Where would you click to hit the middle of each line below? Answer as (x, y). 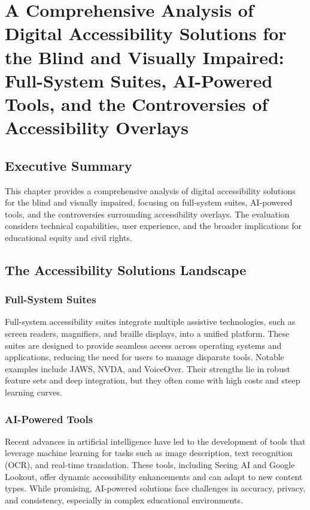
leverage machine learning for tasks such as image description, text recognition (149, 453)
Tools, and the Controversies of (136, 103)
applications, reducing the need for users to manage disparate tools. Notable (145, 357)
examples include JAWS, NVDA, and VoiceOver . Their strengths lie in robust (148, 368)
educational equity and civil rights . (69, 237)
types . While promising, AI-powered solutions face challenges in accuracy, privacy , (155, 488)
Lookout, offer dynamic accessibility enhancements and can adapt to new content (154, 476)
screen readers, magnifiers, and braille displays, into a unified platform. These (147, 334)
